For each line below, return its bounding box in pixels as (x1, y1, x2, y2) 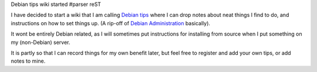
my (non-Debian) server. (11, 39, 70, 46)
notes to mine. (11, 57, 46, 64)
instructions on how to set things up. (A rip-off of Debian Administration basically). (11, 19, 211, 26)
